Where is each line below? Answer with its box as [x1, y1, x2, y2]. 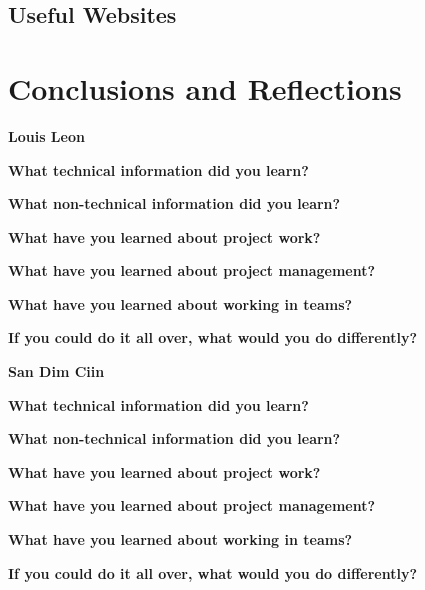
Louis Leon [8, 125, 85, 146]
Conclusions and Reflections [8, 67, 402, 108]
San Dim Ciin [8, 361, 105, 382]
